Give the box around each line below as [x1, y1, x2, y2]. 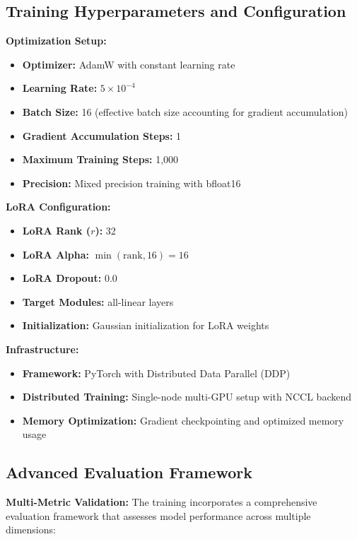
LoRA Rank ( [22, 223, 91, 237]
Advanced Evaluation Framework [6, 461, 252, 483]
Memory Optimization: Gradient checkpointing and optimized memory [22, 413, 344, 427]
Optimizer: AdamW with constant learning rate [22, 57, 235, 71]
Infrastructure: [6, 341, 79, 356]
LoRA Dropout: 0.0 [22, 271, 117, 285]
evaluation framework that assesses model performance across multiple [6, 508, 311, 523]
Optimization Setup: [6, 33, 107, 48]
